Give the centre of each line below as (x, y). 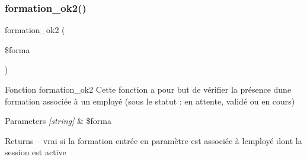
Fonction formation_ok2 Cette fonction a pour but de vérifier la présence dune (148, 89)
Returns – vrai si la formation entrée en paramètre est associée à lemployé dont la (153, 140)
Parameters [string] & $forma (58, 121)
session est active (36, 152)
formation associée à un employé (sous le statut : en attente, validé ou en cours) (150, 101)
